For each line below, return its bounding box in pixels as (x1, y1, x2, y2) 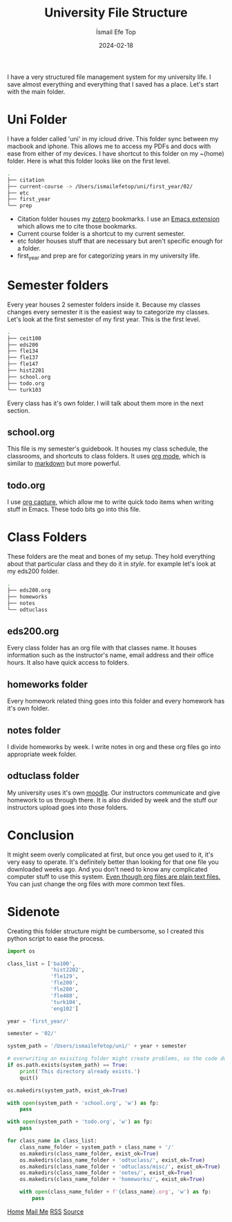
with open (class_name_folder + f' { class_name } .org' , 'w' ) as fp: (19, 1189, 212, 1196)
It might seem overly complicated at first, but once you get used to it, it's (7, 850, 214, 859)
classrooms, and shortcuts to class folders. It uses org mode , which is (7, 452, 206, 460)
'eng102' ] (50, 1005, 79, 1012)
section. (7, 406, 30, 415)
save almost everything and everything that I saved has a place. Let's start (7, 80, 219, 88)
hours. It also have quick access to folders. (7, 658, 130, 667)
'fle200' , (50, 980, 79, 987)
